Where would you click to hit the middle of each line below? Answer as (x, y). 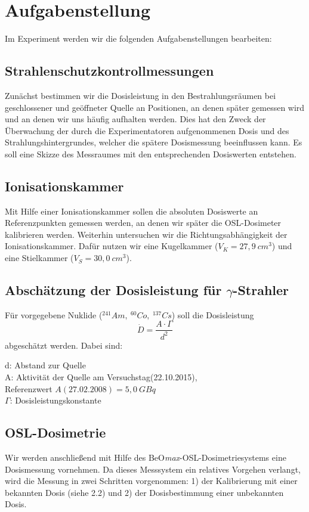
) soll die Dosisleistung (213, 314)
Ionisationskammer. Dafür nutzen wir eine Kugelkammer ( (112, 246)
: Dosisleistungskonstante (55, 400)
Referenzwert (29, 388)
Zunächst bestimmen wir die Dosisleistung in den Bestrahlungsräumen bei (140, 95)
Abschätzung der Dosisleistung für (113, 290)
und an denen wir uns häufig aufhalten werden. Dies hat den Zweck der (135, 119)
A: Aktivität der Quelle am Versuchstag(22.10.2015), (101, 377)
